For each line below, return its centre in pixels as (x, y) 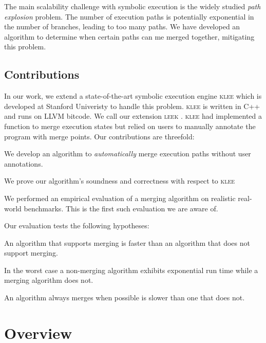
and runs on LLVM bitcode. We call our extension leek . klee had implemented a (133, 116)
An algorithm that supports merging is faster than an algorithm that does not (127, 242)
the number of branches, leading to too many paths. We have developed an (122, 26)
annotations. (24, 163)
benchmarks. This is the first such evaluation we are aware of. (121, 208)
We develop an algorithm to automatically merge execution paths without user (128, 154)
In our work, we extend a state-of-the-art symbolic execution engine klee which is (133, 96)
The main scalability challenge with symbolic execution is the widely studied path (132, 6)
